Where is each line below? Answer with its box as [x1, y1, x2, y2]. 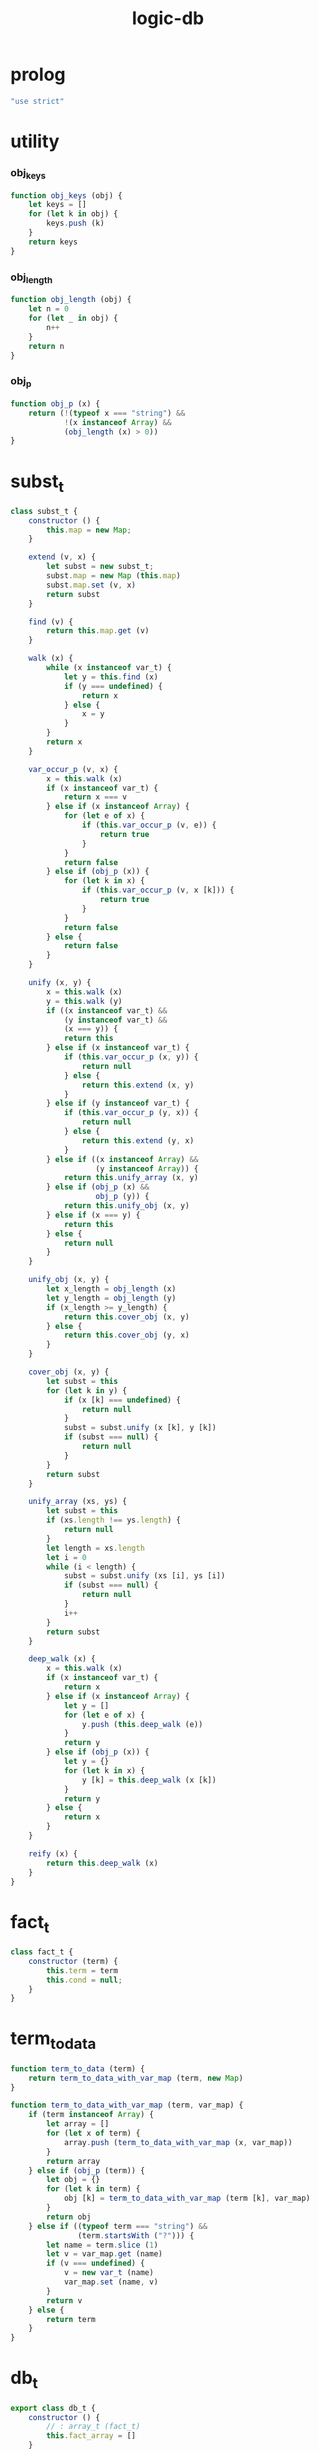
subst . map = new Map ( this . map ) [46, 571, 182, 581]
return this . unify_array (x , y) [63, 1173, 199, 1183]
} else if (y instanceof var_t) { [46, 1098, 190, 1109]
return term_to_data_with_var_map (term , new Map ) [28, 2073, 244, 2083]
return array [46, 2156, 101, 2166]
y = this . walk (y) [46, 996, 123, 1006]
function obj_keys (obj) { [10, 190, 123, 201]
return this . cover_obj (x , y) [63, 1312, 190, 1322]
